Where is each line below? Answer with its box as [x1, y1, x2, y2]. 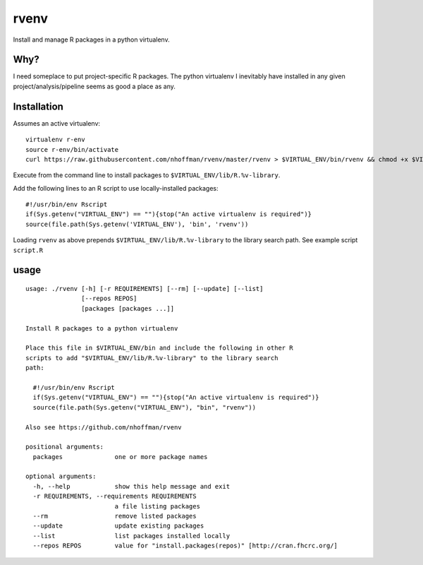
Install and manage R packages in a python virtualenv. [13, 35, 170, 44]
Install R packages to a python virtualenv [25, 324, 178, 332]
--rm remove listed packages [32, 512, 197, 521]
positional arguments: [25, 443, 104, 451]
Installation [13, 100, 63, 112]
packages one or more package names [32, 453, 208, 460]
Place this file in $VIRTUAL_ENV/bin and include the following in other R [25, 344, 293, 352]
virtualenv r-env [25, 136, 85, 144]
